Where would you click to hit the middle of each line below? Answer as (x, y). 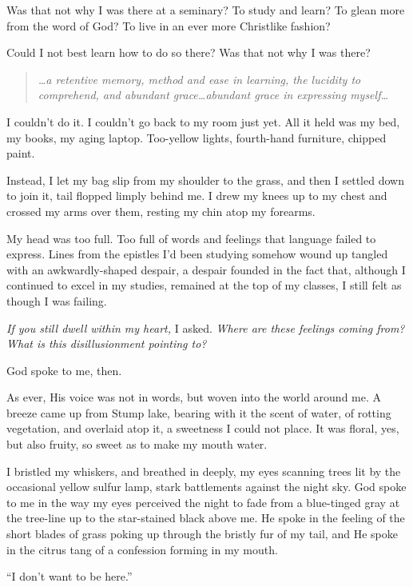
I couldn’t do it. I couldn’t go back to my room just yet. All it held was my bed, (203, 121)
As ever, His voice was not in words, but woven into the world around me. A (194, 397)
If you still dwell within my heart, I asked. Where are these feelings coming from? (206, 327)
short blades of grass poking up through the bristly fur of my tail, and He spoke (202, 534)
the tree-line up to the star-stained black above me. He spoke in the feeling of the (206, 518)
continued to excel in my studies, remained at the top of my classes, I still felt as (204, 285)
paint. (21, 153)
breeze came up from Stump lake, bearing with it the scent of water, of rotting (199, 412)
